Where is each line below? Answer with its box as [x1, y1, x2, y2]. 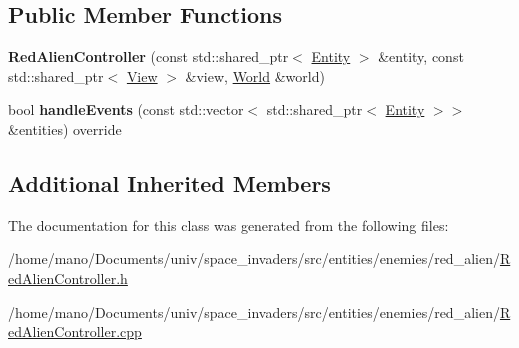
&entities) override [8, 118, 122, 139]
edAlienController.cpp [8, 321, 142, 342]
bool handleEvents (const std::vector [8, 99, 244, 120]
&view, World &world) [185, 65, 325, 86]
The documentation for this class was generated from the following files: [8, 214, 449, 235]
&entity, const [378, 46, 464, 67]
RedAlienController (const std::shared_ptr [8, 46, 289, 67]
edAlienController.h [8, 267, 128, 288]
